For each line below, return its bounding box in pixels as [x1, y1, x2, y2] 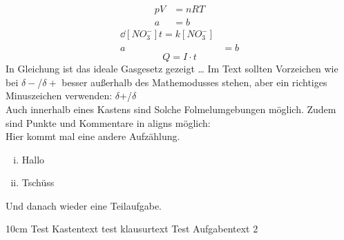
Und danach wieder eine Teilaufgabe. [6, 198, 162, 212]
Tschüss [21, 175, 55, 190]
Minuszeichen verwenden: [6, 88, 113, 103]
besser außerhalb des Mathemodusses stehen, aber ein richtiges [61, 74, 327, 89]
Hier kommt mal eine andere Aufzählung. [6, 129, 180, 143]
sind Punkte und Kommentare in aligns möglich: [6, 115, 211, 130]
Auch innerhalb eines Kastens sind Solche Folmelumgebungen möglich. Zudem [6, 101, 336, 116]
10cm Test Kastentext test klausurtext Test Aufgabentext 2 [6, 221, 258, 236]
